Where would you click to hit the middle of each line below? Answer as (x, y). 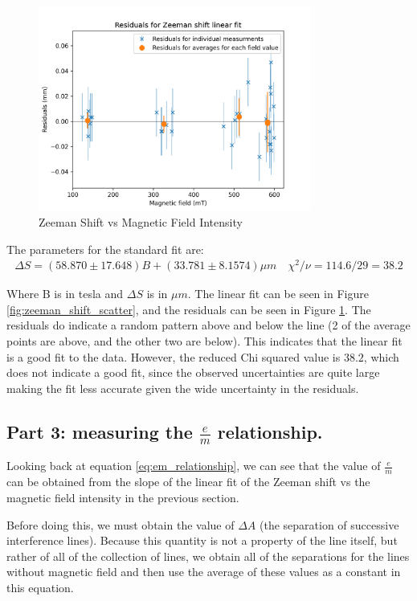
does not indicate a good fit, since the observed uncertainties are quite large (193, 372)
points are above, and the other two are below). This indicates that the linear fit (204, 341)
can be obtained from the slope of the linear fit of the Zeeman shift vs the (188, 482)
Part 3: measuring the (100, 431)
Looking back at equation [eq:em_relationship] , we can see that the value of (194, 466)
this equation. (40, 587)
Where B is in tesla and (65, 294)
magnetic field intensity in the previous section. (123, 497)
